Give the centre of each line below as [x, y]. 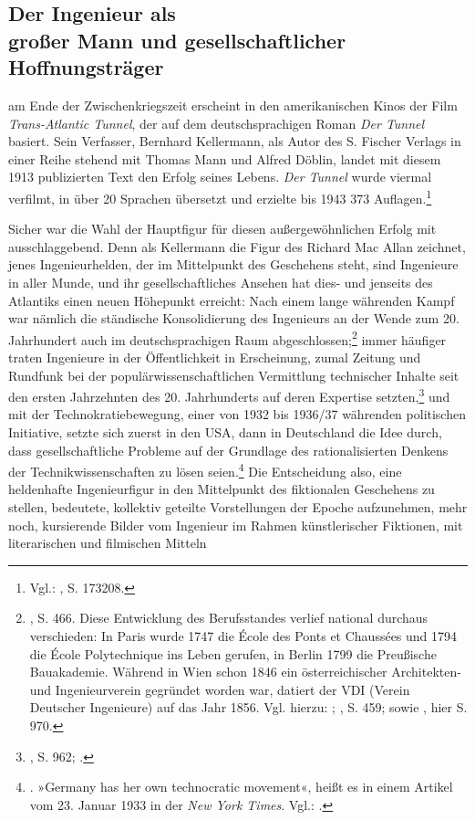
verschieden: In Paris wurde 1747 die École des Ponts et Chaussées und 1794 [243, 636]
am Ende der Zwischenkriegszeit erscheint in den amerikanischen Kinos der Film [233, 105]
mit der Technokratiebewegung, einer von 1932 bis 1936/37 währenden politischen [237, 414]
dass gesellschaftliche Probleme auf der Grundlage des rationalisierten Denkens [228, 450]
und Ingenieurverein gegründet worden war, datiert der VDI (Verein [220, 689]
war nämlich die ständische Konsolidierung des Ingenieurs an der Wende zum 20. [234, 318]
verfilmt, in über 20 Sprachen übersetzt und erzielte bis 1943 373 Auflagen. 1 [220, 196]
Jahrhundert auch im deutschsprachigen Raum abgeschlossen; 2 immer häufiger [227, 338]
